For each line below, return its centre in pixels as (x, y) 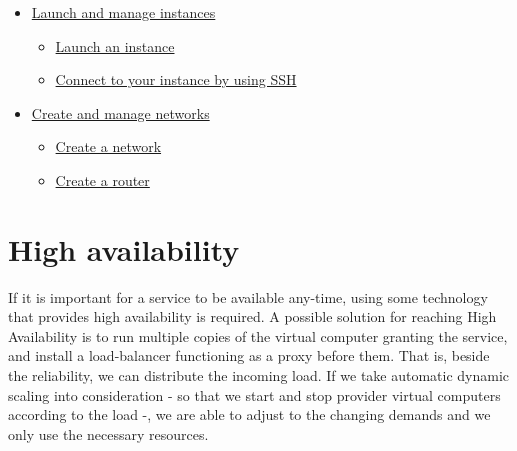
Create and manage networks (120, 112)
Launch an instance (115, 45)
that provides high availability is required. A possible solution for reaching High (252, 316)
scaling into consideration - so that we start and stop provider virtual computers (254, 394)
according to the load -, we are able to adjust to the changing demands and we (249, 414)
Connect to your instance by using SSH (176, 79)
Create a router (102, 179)
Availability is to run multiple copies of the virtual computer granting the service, (258, 335)
